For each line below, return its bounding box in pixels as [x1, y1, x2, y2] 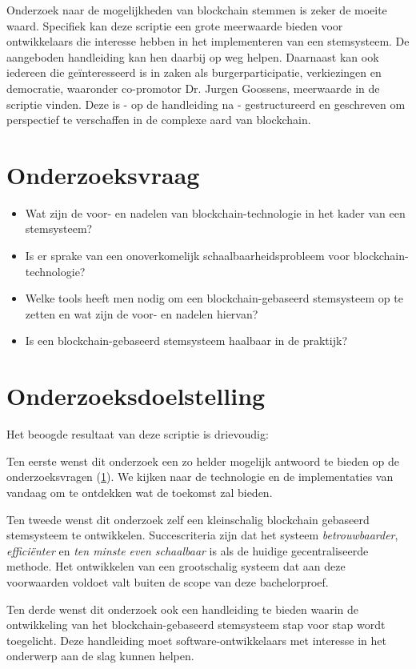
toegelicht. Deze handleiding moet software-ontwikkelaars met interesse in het [6, 631, 387, 648]
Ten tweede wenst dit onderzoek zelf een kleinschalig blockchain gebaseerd [6, 511, 370, 527]
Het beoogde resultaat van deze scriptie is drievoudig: [6, 426, 269, 443]
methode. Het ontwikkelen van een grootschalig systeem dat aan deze [6, 558, 346, 575]
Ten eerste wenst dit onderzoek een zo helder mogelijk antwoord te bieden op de [6, 452, 400, 469]
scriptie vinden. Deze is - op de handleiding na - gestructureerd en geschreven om [6, 95, 406, 112]
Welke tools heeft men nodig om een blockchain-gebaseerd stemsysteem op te [25, 290, 403, 306]
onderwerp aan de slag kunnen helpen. [6, 647, 194, 664]
